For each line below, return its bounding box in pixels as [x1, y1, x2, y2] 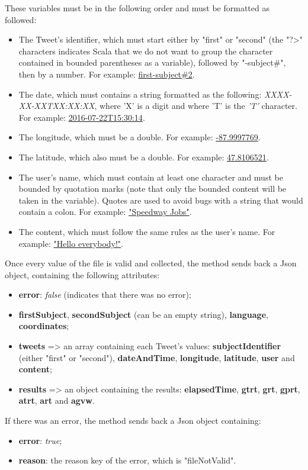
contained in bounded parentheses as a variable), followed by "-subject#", [18, 56, 286, 69]
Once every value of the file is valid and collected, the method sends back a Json [5, 257, 297, 269]
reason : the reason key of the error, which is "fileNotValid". [18, 454, 236, 466]
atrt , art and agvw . [18, 394, 95, 407]
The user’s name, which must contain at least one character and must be [18, 170, 283, 183]
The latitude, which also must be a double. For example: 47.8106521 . [18, 150, 269, 163]
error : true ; [18, 434, 62, 446]
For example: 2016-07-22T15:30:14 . [18, 111, 145, 123]
